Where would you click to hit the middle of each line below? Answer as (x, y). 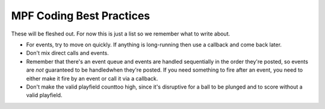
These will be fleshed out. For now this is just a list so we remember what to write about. (121, 34)
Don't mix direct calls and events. (67, 53)
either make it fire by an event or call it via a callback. (92, 78)
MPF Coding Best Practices (81, 16)
